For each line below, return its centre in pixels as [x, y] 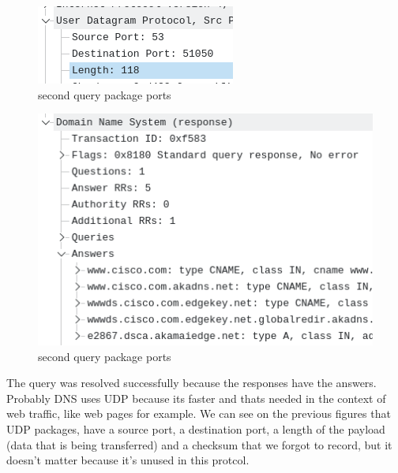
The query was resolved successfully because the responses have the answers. [191, 383]
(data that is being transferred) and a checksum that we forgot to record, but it [199, 444]
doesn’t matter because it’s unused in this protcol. [128, 460]
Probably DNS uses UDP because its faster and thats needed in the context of [196, 398]
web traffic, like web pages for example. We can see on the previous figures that [199, 413]
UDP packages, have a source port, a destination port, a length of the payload [196, 429]
